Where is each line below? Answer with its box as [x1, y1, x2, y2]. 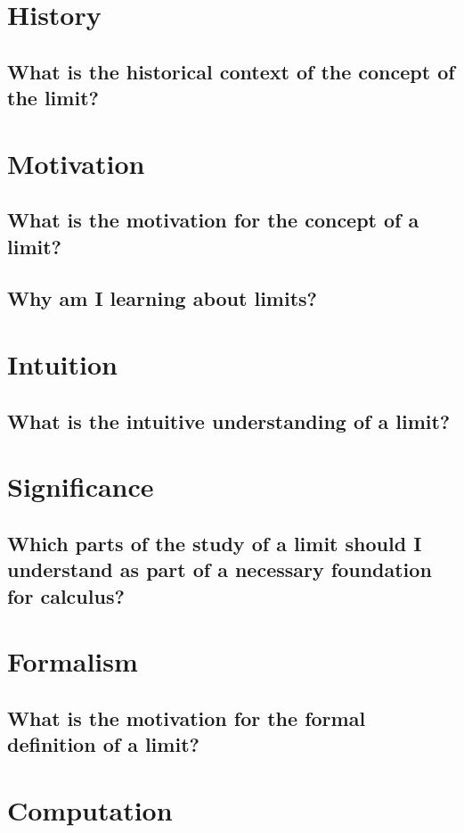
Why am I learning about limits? [7, 285, 318, 312]
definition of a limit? [7, 730, 199, 758]
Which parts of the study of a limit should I [7, 529, 422, 557]
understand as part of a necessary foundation [7, 556, 432, 583]
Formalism [7, 643, 138, 680]
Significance [7, 468, 154, 505]
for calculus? [7, 581, 125, 609]
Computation [7, 791, 173, 828]
